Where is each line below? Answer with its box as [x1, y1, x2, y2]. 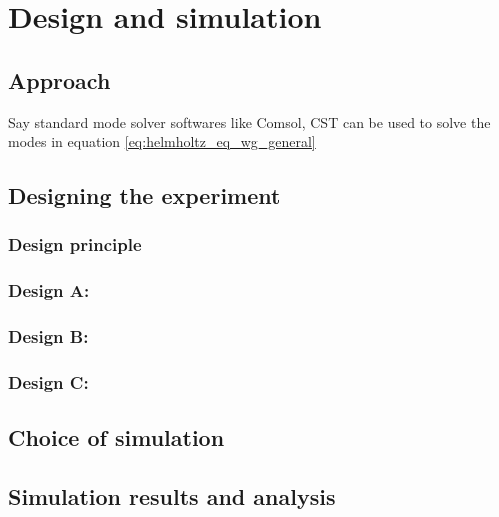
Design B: [8, 324, 89, 349]
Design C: [8, 370, 89, 394]
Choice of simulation [8, 422, 225, 453]
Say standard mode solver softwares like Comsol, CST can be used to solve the [8, 111, 491, 132]
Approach [8, 64, 111, 95]
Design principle [8, 232, 142, 257]
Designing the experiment [8, 180, 281, 211]
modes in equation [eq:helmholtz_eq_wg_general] [8, 131, 316, 152]
